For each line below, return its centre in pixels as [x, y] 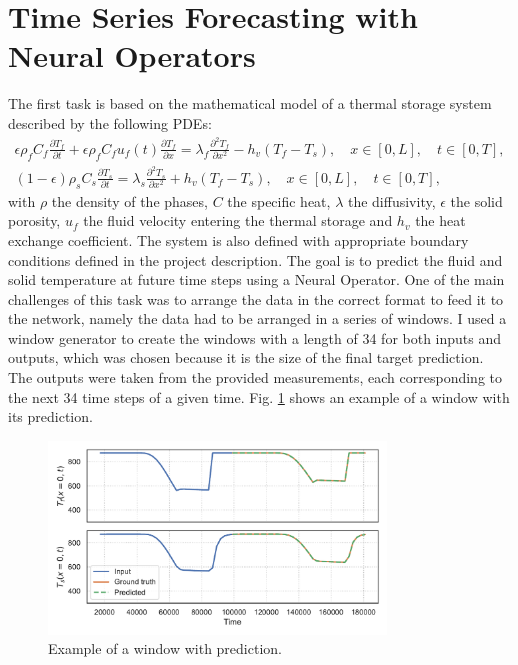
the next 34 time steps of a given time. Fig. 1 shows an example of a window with [259, 396]
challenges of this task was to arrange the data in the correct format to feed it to [256, 298]
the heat [440, 220]
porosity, [34, 220]
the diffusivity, [391, 200]
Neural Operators [132, 55]
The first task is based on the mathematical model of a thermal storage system [250, 103]
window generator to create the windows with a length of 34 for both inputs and [255, 337]
